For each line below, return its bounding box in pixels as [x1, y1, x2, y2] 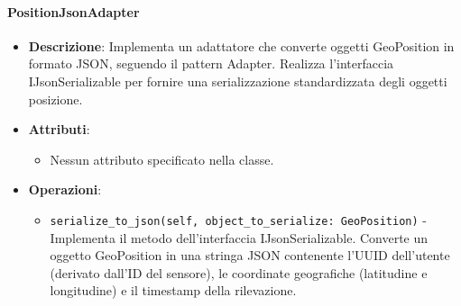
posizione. [28, 89, 83, 108]
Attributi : [28, 120, 90, 139]
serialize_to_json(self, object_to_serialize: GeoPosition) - [50, 210, 427, 229]
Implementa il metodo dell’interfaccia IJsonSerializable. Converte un [50, 228, 429, 247]
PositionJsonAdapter [7, 2, 140, 21]
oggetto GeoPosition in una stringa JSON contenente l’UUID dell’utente [50, 246, 450, 265]
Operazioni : [28, 180, 102, 199]
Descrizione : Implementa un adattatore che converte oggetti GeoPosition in [28, 36, 455, 55]
